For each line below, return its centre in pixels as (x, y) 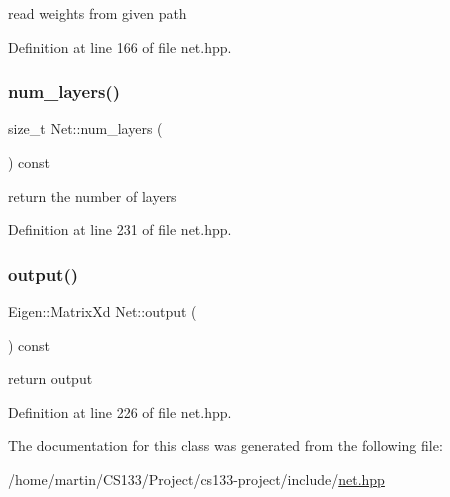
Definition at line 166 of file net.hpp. (120, 46)
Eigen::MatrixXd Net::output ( (102, 311)
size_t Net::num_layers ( (85, 128)
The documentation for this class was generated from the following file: (225, 445)
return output (50, 378)
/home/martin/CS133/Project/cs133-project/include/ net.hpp (196, 478)
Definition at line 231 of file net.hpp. (120, 229)
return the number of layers (92, 195)
